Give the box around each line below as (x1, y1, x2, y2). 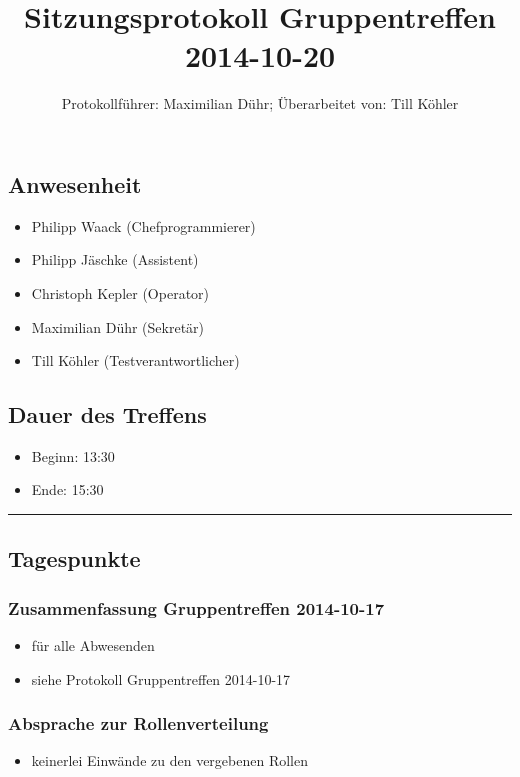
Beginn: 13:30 (31, 445, 115, 466)
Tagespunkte (8, 543, 141, 574)
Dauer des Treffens (8, 399, 207, 430)
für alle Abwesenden (31, 635, 155, 656)
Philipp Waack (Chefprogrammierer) (31, 215, 256, 236)
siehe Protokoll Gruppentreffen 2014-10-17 (31, 668, 291, 689)
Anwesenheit (8, 168, 142, 199)
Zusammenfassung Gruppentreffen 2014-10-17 (8, 595, 385, 620)
